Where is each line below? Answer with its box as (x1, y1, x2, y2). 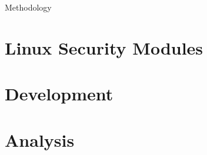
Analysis (5, 127, 75, 151)
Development (5, 82, 113, 106)
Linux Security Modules (5, 35, 203, 59)
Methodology (5, 1, 52, 13)
